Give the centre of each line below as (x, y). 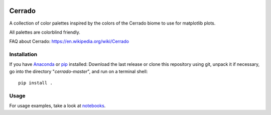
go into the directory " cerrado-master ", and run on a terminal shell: (79, 71)
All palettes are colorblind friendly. (45, 32)
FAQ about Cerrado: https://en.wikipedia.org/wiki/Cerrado (69, 41)
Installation (23, 54)
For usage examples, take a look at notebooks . (57, 106)
